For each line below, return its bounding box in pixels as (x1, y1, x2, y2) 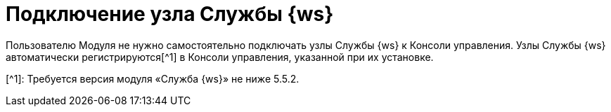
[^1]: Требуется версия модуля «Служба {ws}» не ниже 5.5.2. (6, 72, 300, 85)
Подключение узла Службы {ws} (6, 2, 334, 26)
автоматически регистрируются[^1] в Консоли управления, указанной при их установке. (6, 50, 434, 63)
